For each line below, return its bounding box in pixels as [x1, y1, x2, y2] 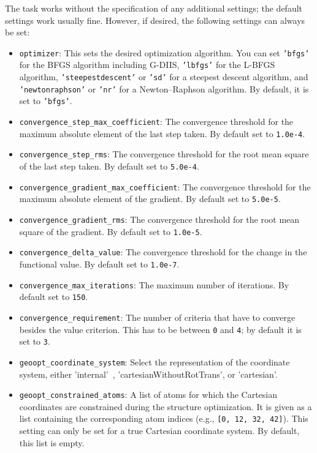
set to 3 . [19, 335, 50, 348]
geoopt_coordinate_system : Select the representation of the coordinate [19, 355, 290, 368]
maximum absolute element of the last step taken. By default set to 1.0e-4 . [19, 127, 305, 140]
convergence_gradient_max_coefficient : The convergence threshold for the [19, 180, 311, 193]
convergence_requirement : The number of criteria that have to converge [19, 310, 296, 323]
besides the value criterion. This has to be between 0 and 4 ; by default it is [19, 323, 302, 335]
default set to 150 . [19, 290, 88, 303]
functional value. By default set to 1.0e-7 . [19, 257, 180, 270]
